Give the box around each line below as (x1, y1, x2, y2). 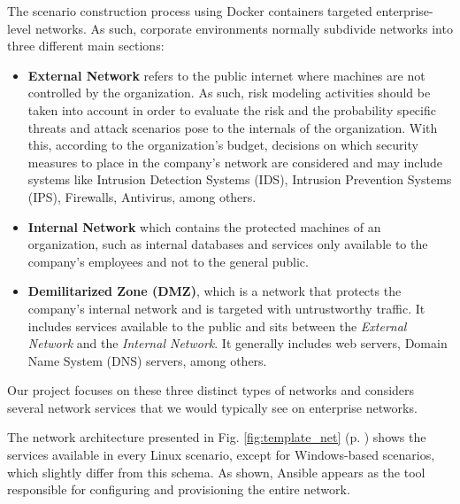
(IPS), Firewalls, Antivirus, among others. (27, 187, 257, 205)
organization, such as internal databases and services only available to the (27, 235, 428, 253)
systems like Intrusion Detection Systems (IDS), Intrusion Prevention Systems (27, 170, 452, 189)
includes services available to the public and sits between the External (27, 316, 407, 335)
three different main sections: (7, 36, 165, 55)
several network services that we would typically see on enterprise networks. (7, 398, 418, 416)
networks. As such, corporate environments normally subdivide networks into (34, 19, 453, 37)
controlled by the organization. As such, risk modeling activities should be (27, 83, 431, 102)
